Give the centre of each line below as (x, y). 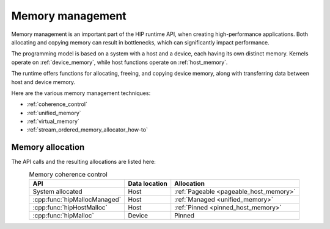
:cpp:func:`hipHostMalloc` (70, 208)
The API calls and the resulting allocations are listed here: (83, 162)
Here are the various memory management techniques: (81, 93)
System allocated (57, 192)
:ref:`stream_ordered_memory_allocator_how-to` (87, 130)
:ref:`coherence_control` (57, 104)
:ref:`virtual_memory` (53, 121)
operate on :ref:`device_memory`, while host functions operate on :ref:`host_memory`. (119, 62)
